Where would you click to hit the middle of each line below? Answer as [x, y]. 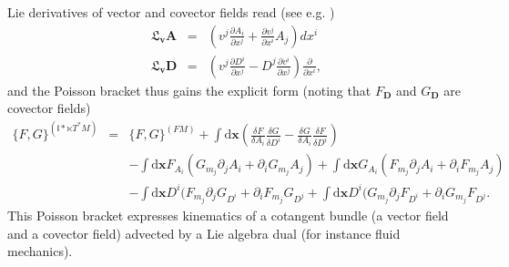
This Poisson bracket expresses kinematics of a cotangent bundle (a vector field [228, 216]
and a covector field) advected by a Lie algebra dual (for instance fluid [204, 233]
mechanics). [40, 251]
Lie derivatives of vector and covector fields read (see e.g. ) [171, 12]
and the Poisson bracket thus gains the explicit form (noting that [189, 90]
